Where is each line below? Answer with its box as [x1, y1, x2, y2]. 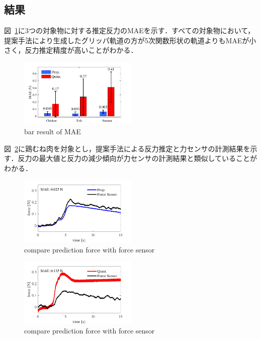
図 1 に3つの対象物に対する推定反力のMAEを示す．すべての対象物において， [4, 25, 255, 36]
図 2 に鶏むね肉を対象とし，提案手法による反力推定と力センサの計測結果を [4, 143, 250, 153]
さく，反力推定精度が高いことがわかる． [4, 45, 138, 55]
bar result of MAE [24, 126, 81, 137]
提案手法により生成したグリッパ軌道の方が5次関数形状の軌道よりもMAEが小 [4, 35, 256, 45]
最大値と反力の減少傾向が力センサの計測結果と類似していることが [39, 153, 257, 163]
